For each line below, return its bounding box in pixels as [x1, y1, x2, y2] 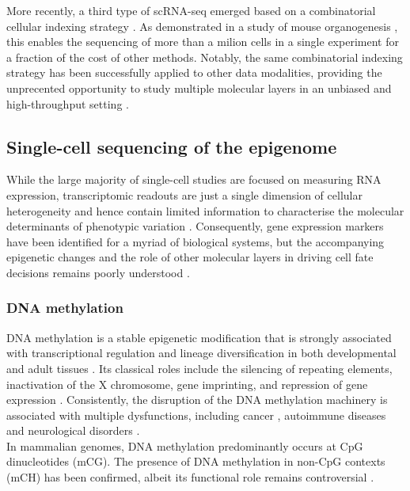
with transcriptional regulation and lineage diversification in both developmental [6, 344, 397, 361]
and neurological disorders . [6, 422, 140, 439]
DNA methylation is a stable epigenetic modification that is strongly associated [6, 329, 392, 345]
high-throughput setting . [6, 95, 129, 112]
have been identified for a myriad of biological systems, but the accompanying [6, 233, 385, 249]
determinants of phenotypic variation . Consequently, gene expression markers [6, 218, 384, 234]
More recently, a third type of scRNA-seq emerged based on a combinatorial [6, 2, 376, 18]
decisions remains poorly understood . [6, 264, 190, 280]
